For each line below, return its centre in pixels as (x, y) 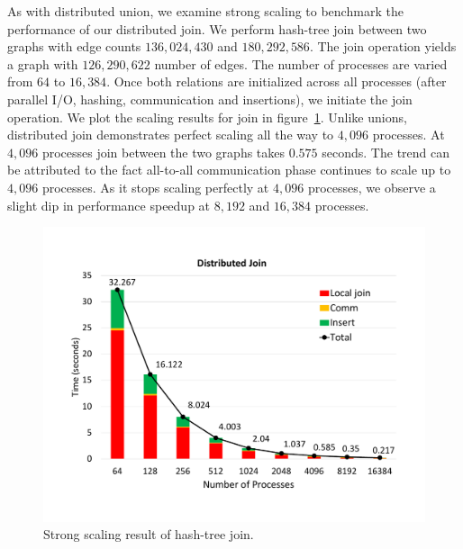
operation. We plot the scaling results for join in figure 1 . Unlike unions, (207, 117)
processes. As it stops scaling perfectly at (155, 187)
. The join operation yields (383, 46)
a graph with (43, 63)
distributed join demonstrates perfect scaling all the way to (171, 135)
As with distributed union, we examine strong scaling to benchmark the (205, 11)
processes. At (409, 135)
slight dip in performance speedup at (109, 205)
